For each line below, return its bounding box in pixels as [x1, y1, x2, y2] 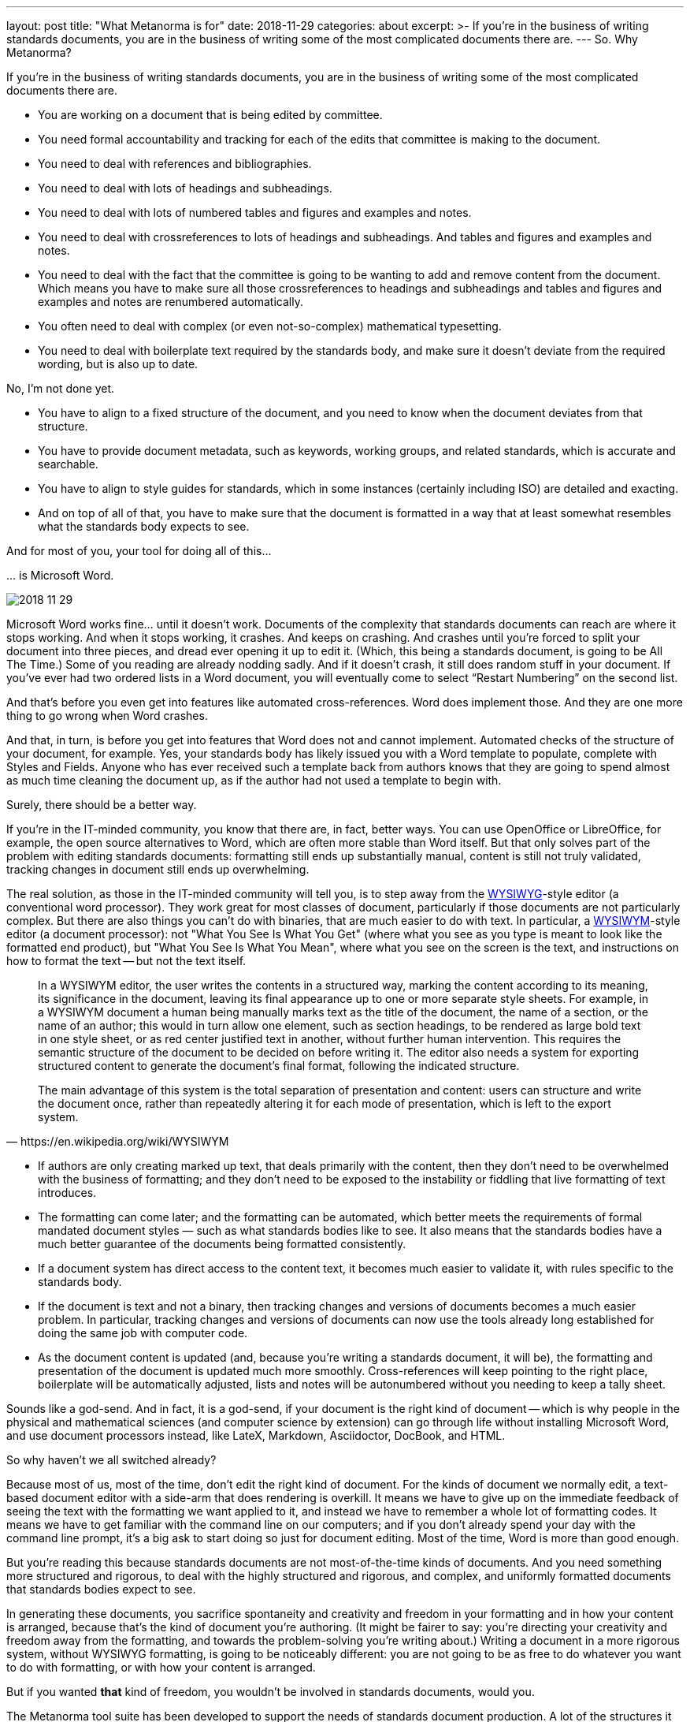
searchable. [38, 457, 98, 471]
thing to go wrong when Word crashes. [6, 709, 208, 722]
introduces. [38, 1186, 97, 1199]
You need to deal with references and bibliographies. [38, 157, 312, 170]
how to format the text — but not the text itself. [6, 954, 247, 967]
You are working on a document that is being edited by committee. [38, 108, 383, 121]
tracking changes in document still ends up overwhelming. [6, 863, 310, 876]
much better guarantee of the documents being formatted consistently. [38, 1237, 406, 1250]
